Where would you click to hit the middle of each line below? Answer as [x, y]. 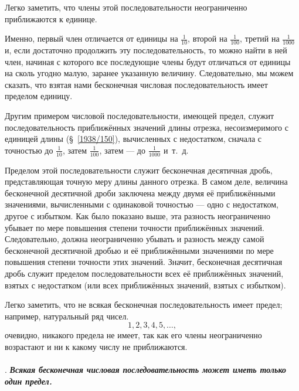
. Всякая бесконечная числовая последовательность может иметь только [145, 370]
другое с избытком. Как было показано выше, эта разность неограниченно [137, 215]
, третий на [260, 38]
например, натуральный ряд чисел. [67, 316]
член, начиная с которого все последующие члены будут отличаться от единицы [148, 61]
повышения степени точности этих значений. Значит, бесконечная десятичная [144, 262]
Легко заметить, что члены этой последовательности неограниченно [126, 7]
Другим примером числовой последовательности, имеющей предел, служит [140, 115]
